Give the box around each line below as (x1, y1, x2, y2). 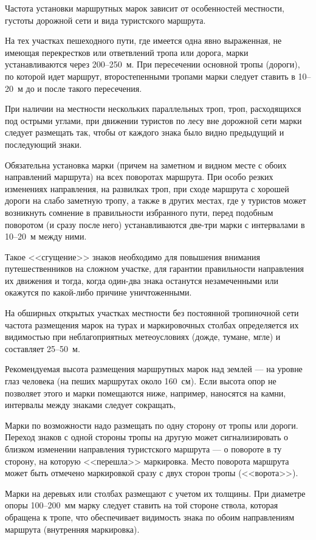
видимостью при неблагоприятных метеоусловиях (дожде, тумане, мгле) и (5, 330, 281, 343)
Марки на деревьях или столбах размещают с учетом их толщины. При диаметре (5, 486, 306, 499)
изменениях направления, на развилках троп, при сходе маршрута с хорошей (5, 182, 289, 195)
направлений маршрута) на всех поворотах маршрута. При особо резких (5, 170, 273, 183)
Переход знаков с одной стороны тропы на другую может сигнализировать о (5, 431, 288, 443)
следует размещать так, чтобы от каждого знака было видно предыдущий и (5, 126, 284, 139)
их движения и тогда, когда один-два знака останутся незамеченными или (5, 274, 278, 286)
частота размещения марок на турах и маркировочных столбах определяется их (5, 318, 299, 331)
